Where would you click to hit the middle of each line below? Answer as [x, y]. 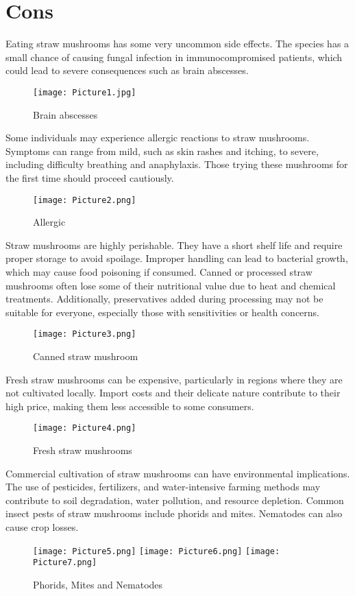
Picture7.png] [65, 563]
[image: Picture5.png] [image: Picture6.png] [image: [157, 551]
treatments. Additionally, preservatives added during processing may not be [164, 299]
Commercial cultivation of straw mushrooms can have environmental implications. [178, 473]
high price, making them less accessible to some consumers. [130, 406]
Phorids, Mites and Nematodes [98, 584]
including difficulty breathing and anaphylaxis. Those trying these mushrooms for [177, 164]
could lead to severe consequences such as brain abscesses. [127, 70]
